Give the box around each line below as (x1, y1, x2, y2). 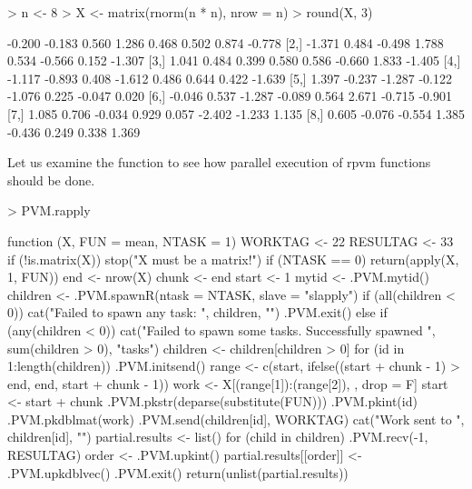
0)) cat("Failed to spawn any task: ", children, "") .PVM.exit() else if (7, 303, 388, 322)
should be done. (7, 170, 95, 189)
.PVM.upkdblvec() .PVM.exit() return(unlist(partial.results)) (7, 463, 349, 482)
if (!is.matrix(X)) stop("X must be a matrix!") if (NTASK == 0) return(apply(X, (7, 249, 459, 268)
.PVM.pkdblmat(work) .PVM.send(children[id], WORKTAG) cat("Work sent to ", (7, 409, 465, 428)
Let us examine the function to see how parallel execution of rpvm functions (7, 153, 431, 172)
